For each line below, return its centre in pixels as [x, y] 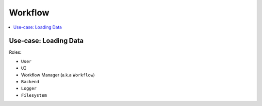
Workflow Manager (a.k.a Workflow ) [58, 75]
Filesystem [34, 95]
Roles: [15, 52]
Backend [30, 82]
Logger [29, 89]
